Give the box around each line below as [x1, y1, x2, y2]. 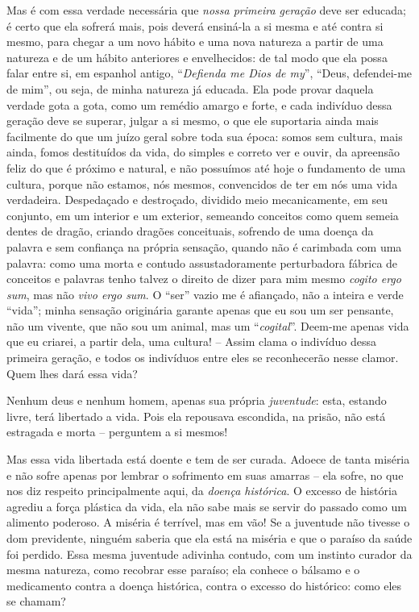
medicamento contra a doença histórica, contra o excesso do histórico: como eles [6, 577, 402, 593]
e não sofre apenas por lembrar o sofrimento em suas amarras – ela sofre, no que [6, 466, 404, 483]
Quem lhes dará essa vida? [6, 364, 138, 381]
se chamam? [6, 593, 66, 610]
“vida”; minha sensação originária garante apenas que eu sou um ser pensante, [6, 302, 394, 318]
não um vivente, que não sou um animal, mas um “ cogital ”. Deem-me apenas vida [6, 317, 409, 334]
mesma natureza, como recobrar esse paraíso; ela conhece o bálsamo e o [6, 561, 360, 578]
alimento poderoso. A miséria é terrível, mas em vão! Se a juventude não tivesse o [6, 514, 410, 531]
